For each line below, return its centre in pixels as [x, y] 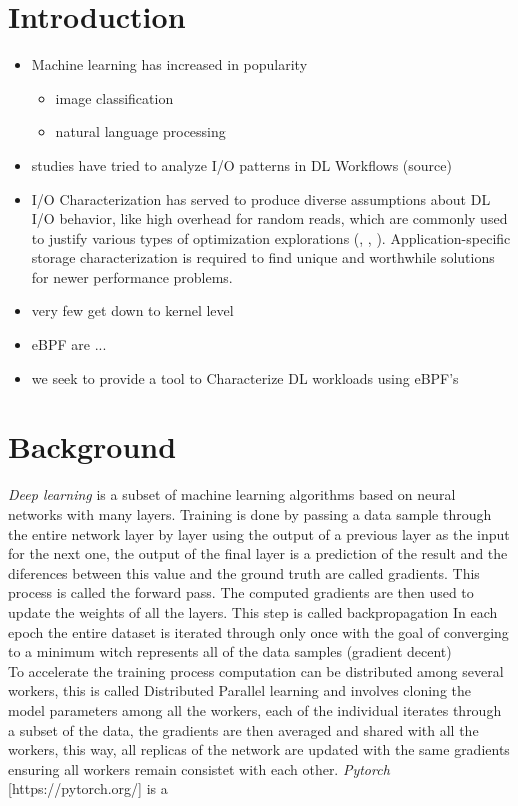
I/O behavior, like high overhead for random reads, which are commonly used [269, 218]
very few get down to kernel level [132, 310]
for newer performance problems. [132, 276]
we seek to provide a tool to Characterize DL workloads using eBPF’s [245, 377]
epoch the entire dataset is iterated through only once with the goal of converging [258, 631]
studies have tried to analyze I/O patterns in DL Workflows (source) [241, 164]
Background [92, 446]
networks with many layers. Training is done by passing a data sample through [250, 513]
